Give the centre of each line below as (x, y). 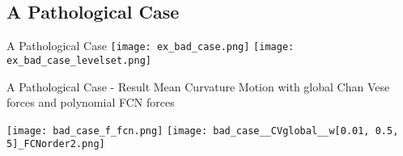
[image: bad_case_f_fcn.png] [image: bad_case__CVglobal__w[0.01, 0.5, (203, 131)
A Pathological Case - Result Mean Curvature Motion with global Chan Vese (198, 86)
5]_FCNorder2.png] (56, 144)
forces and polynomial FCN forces (91, 102)
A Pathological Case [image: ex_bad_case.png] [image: (151, 46)
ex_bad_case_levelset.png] (79, 60)
